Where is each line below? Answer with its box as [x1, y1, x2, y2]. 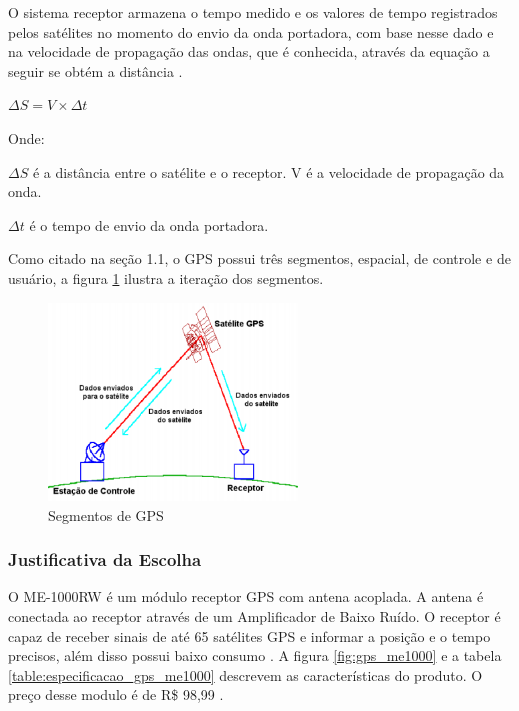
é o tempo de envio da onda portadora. [29, 214, 269, 235]
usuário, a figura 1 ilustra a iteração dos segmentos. [8, 267, 324, 288]
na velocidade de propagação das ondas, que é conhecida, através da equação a [8, 41, 490, 62]
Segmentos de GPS [48, 504, 164, 525]
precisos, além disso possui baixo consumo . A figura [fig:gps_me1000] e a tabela [8, 645, 502, 666]
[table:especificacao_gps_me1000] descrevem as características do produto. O [8, 664, 483, 685]
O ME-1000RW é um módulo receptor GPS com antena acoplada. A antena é [8, 586, 484, 607]
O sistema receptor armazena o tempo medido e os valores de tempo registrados [8, 2, 498, 22]
